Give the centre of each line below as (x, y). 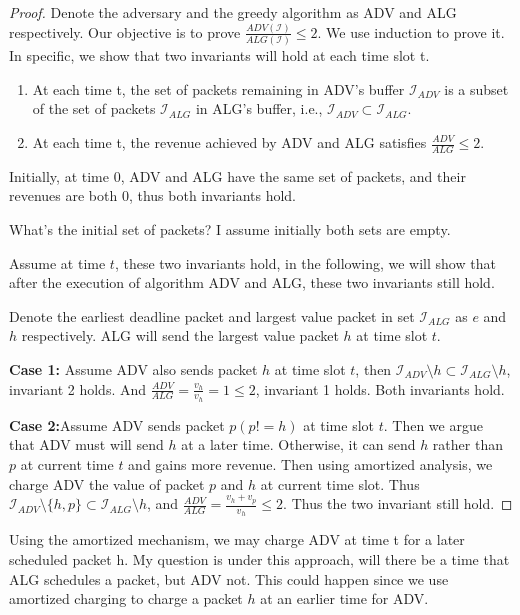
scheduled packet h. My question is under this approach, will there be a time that (259, 559)
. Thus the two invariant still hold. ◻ (398, 503)
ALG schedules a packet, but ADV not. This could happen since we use (229, 578)
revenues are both (63, 195)
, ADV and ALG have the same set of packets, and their (293, 175)
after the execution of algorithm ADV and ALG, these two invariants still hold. (252, 282)
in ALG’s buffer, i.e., (259, 108)
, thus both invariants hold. (212, 195)
